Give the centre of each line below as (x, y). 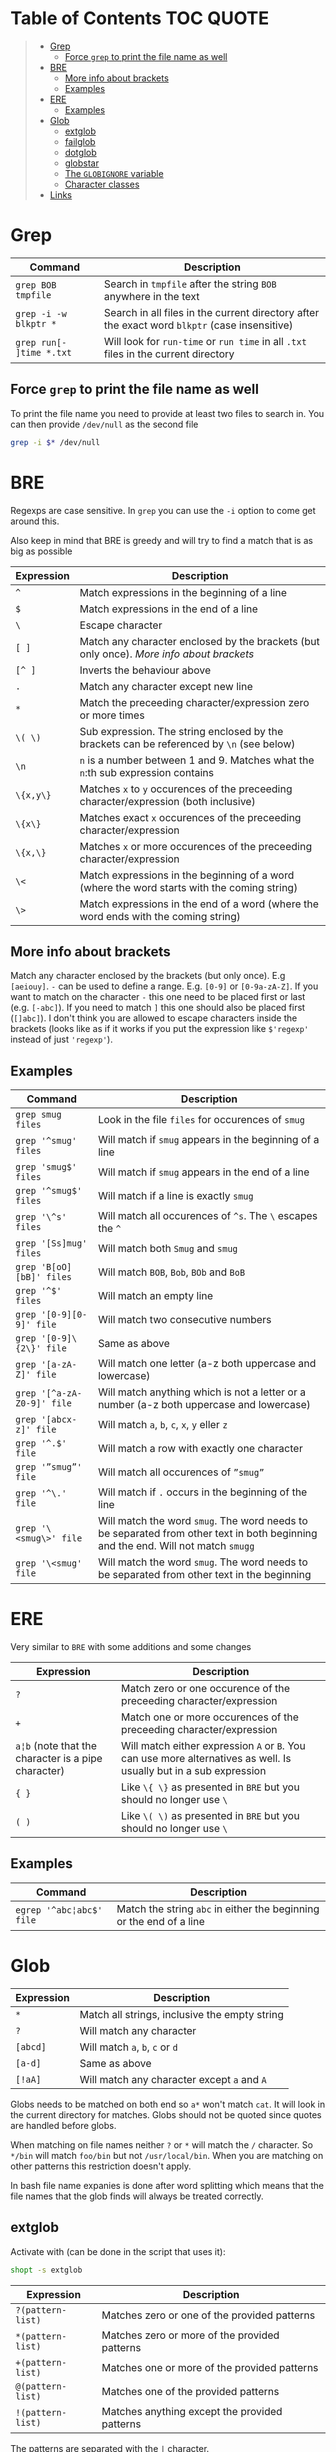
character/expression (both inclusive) (167, 801)
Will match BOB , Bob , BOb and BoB (172, 1272)
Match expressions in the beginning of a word (187, 875)
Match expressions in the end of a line (168, 609)
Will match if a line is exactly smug (176, 1196)
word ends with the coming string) (160, 916)
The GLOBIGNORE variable (114, 173)
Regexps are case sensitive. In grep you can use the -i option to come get (163, 510)
